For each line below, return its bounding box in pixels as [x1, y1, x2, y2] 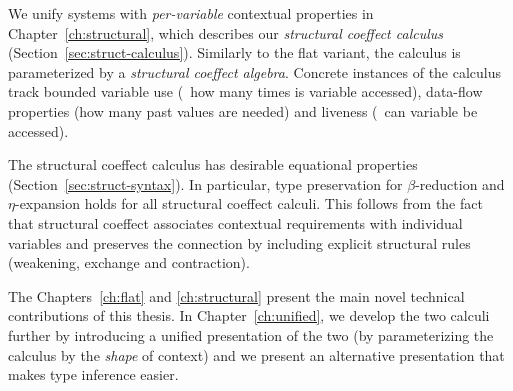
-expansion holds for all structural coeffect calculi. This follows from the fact [14, 193, 483, 214]
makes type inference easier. [8, 364, 179, 385]
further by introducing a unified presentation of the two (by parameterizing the [8, 324, 494, 345]
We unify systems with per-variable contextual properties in [8, 3, 374, 23]
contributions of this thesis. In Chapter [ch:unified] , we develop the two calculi [8, 305, 490, 326]
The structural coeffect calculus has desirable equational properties [8, 154, 418, 175]
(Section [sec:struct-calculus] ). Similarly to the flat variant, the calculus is [8, 42, 461, 63]
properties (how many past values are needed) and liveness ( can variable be [8, 100, 478, 121]
